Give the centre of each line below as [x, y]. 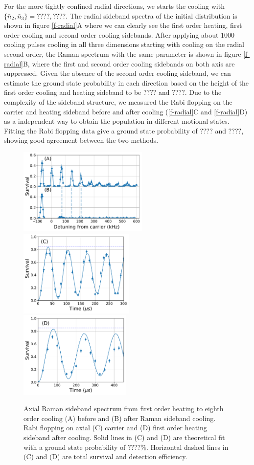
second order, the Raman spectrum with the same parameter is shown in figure [123, 54]
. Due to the [203, 92]
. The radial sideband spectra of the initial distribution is [151, 15]
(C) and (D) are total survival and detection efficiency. [105, 456]
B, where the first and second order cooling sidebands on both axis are [129, 63]
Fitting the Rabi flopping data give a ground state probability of [101, 130]
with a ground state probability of [75, 447]
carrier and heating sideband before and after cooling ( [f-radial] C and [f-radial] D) [126, 111]
